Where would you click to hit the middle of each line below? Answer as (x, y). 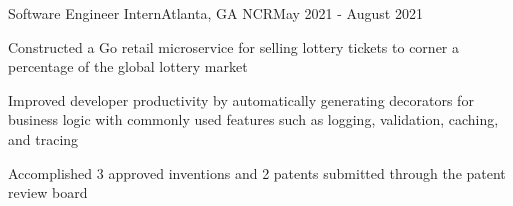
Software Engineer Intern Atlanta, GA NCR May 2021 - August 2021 (215, 13)
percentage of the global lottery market (128, 66)
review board (48, 192)
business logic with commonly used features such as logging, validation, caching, (253, 119)
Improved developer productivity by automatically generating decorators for (241, 99)
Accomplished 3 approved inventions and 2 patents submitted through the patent (257, 172)
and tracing (43, 138)
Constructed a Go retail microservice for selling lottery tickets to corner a (234, 46)
